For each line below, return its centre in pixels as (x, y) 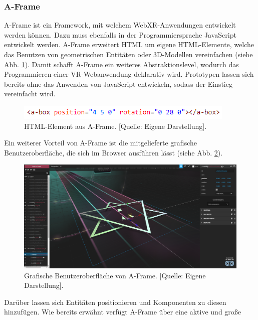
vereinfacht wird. (30, 94)
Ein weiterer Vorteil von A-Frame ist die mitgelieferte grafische (100, 143)
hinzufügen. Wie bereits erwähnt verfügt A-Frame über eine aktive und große (123, 312)
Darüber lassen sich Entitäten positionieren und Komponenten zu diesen (115, 302)
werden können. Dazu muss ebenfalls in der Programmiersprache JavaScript (120, 34)
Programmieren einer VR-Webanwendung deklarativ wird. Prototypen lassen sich (129, 74)
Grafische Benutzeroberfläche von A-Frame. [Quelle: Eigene (115, 275)
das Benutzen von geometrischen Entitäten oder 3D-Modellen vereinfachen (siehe (128, 54)
